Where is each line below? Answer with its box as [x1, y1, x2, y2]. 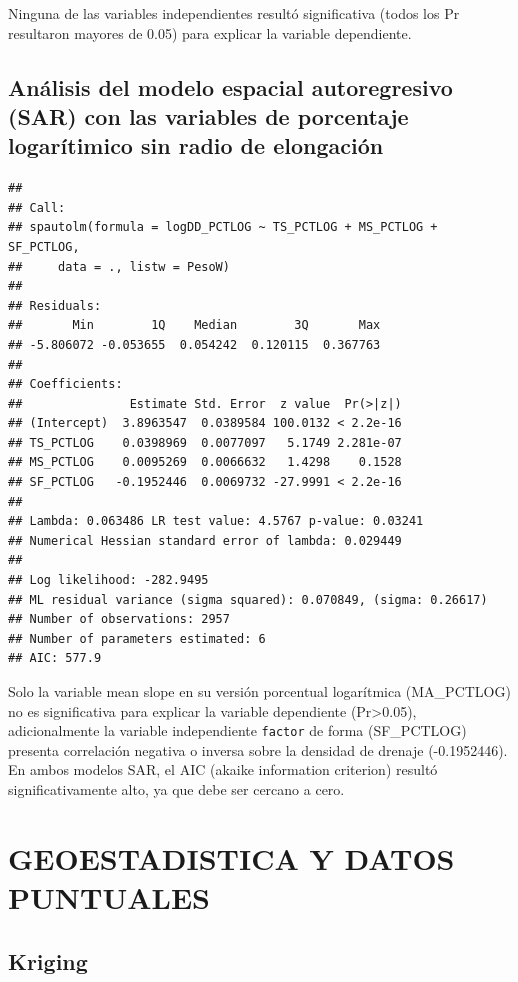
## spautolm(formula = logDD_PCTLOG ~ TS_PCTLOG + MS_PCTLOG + [8, 220, 438, 235]
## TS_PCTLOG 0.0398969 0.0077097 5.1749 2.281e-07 [8, 435, 402, 450]
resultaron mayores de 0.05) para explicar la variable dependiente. [8, 22, 412, 43]
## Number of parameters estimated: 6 [8, 631, 266, 646]
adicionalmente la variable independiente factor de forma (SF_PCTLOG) [8, 720, 467, 741]
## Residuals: [8, 298, 102, 313]
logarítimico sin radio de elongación [8, 130, 384, 161]
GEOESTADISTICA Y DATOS [8, 837, 455, 878]
